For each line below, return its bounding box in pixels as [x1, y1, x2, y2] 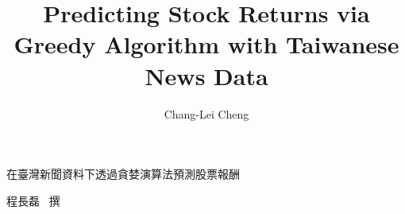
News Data [145, 59, 268, 91]
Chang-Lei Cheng [164, 105, 249, 122]
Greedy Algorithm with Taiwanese [13, 28, 399, 60]
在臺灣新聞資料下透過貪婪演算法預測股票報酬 [6, 165, 240, 182]
